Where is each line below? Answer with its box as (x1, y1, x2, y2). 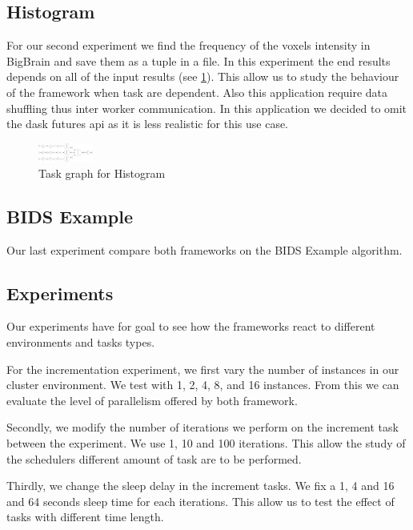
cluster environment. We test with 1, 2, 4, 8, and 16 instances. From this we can (6, 376, 399, 393)
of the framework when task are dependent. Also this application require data (6, 83, 388, 100)
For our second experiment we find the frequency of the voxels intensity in (6, 37, 371, 54)
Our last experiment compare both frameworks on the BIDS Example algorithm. (6, 241, 403, 258)
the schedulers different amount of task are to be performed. (6, 450, 302, 467)
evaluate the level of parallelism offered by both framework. (6, 391, 298, 408)
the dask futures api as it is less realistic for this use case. (6, 115, 289, 132)
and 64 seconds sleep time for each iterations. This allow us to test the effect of (6, 492, 395, 509)
